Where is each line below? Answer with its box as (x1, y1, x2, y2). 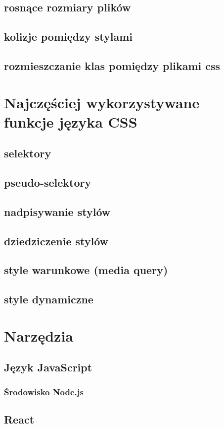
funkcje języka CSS (4, 111, 137, 132)
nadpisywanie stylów (4, 204, 111, 219)
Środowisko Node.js (4, 385, 84, 398)
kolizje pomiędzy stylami (4, 29, 133, 44)
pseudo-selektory (4, 175, 91, 190)
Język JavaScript (4, 359, 92, 375)
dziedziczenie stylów (4, 233, 109, 248)
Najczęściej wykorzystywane (4, 92, 200, 112)
